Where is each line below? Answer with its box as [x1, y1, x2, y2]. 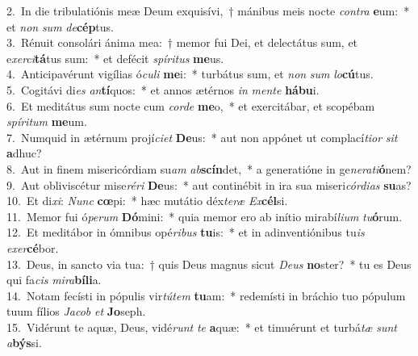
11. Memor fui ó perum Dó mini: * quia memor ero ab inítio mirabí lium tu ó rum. [6, 207, 403, 224]
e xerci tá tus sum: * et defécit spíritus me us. [6, 49, 224, 66]
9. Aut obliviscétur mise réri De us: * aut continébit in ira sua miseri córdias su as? [6, 176, 412, 193]
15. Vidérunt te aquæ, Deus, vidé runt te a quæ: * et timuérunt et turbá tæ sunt [6, 318, 398, 335]
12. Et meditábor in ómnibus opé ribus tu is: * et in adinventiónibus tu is [6, 224, 365, 241]
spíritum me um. [6, 113, 87, 130]
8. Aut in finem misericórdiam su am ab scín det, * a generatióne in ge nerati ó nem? [6, 160, 412, 177]
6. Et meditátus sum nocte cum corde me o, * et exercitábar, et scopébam [6, 97, 375, 114]
